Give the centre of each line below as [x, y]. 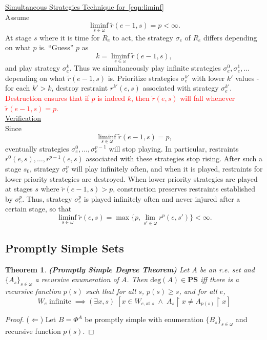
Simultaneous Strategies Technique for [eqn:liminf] [85, 7]
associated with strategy [181, 88]
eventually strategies [37, 148]
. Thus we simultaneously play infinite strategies [145, 68]
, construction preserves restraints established [184, 189]
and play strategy [33, 68]
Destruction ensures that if [47, 98]
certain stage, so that [38, 209]
